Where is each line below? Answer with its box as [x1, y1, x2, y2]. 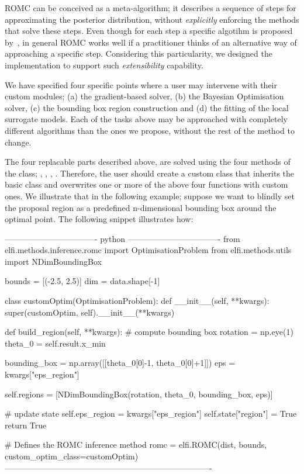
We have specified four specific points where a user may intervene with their [5, 78, 277, 91]
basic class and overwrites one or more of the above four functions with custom [5, 178, 288, 191]
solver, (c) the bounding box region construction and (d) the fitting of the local [5, 101, 289, 113]
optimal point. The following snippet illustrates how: [5, 213, 194, 225]
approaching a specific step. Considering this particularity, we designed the [5, 47, 272, 60]
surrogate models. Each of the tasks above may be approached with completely [5, 113, 288, 125]
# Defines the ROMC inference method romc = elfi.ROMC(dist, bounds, [5, 438, 267, 451]
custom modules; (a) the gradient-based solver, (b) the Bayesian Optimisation [5, 90, 284, 102]
